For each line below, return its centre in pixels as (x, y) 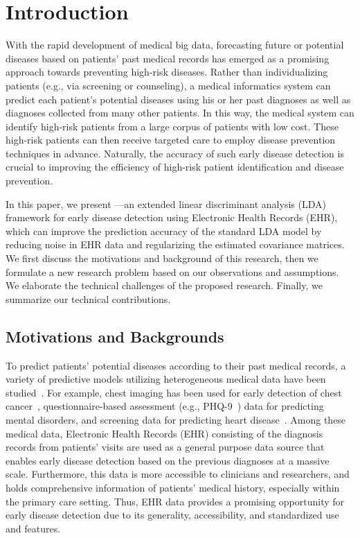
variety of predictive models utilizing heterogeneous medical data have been (166, 379)
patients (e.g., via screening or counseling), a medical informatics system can (168, 85)
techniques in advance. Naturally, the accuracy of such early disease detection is (175, 153)
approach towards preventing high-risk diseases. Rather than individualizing (167, 72)
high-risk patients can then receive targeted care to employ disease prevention (171, 140)
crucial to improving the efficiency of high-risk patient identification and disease (175, 167)
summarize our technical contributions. (88, 298)
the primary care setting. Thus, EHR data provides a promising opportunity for (175, 501)
